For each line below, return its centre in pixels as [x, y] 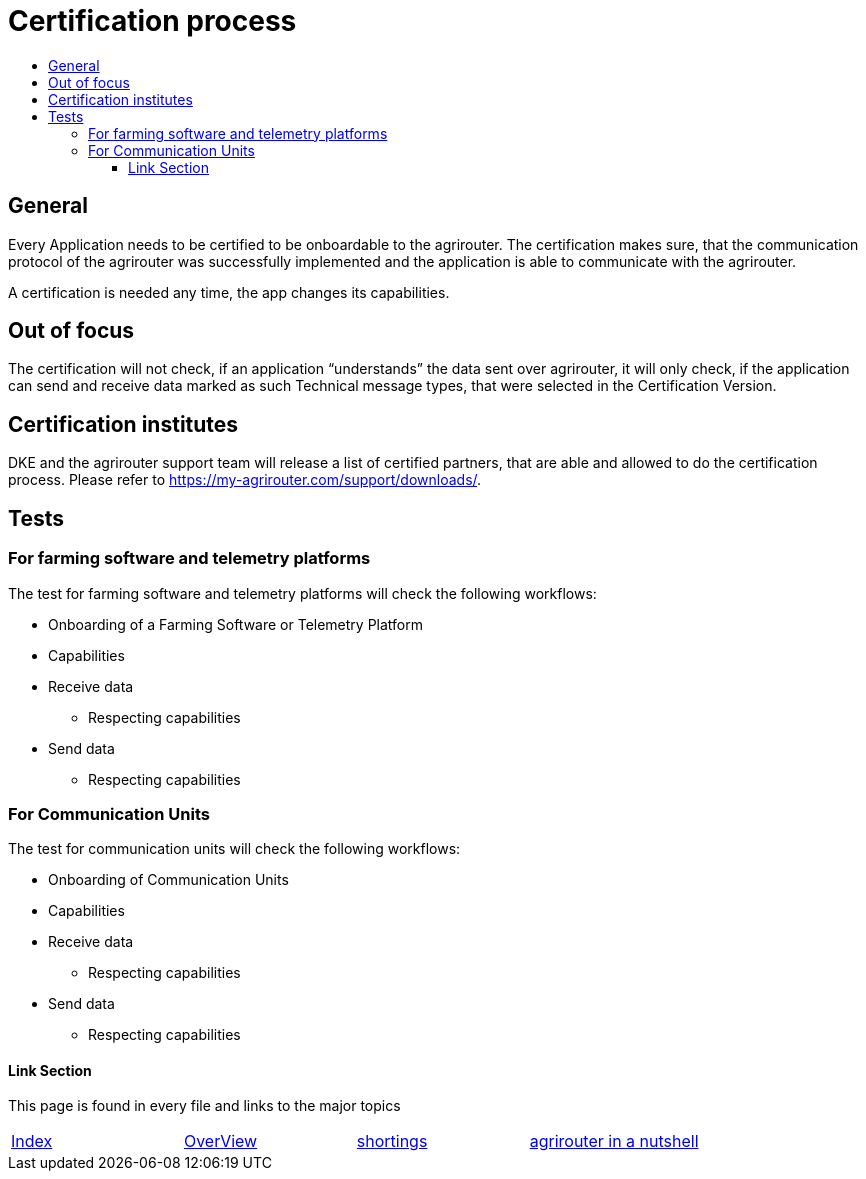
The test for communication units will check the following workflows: [234, 849]
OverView [220, 1141]
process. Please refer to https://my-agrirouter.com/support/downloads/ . [245, 480]
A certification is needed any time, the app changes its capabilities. [229, 292]
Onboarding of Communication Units [168, 880]
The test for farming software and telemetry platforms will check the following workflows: [302, 593]
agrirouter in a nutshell [614, 1141]
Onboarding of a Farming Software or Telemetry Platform [236, 624]
